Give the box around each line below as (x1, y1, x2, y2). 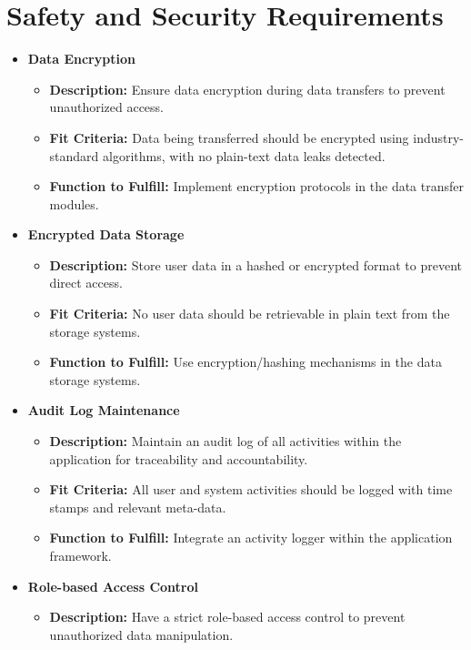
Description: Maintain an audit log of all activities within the (49, 432, 402, 451)
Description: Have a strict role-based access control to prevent (49, 607, 406, 626)
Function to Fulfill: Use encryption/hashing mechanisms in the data (49, 352, 442, 371)
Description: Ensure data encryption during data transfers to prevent (49, 79, 446, 98)
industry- (413, 127, 465, 147)
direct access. (49, 273, 123, 292)
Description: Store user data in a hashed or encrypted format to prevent (49, 255, 462, 274)
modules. (49, 194, 99, 213)
